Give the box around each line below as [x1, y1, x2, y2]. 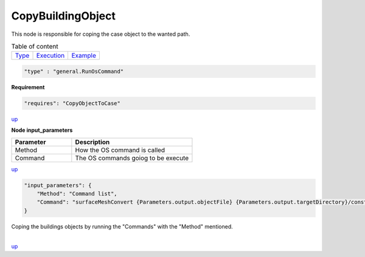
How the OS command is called [75, 146, 165, 154]
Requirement [11, 83, 45, 91]
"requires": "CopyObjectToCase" [24, 100, 121, 106]
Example [71, 52, 97, 60]
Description [75, 137, 110, 146]
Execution [36, 52, 65, 60]
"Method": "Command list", [36, 190, 118, 197]
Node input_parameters [11, 126, 73, 134]
